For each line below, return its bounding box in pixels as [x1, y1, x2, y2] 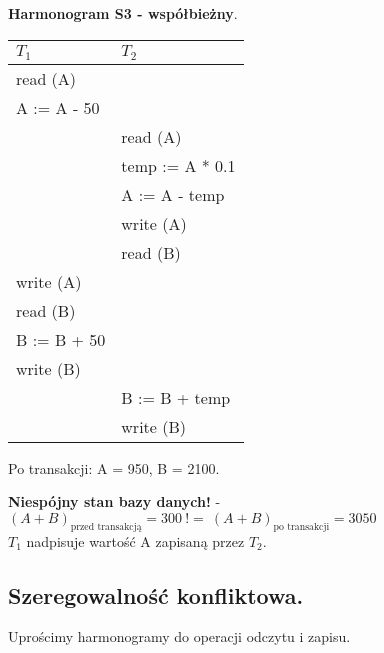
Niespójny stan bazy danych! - [8, 491, 221, 512]
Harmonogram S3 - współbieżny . [8, 3, 238, 23]
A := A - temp [121, 182, 225, 206]
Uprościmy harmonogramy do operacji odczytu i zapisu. [8, 626, 351, 647]
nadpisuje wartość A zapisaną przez [26, 530, 245, 551]
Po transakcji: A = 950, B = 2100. [8, 457, 220, 478]
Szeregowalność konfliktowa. [8, 579, 304, 610]
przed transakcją [70, 521, 142, 532]
